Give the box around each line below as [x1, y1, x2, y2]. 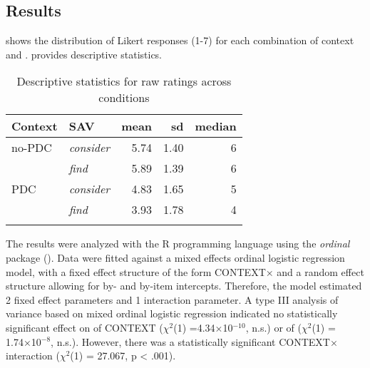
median [195, 118, 237, 135]
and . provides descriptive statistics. [6, 46, 163, 61]
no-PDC [11, 139, 52, 156]
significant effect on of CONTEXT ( [6, 320, 163, 334]
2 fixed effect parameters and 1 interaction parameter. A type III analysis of [6, 292, 339, 307]
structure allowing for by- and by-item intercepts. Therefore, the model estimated [6, 278, 362, 293]
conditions [98, 89, 150, 106]
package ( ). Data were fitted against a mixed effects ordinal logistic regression [6, 250, 345, 265]
